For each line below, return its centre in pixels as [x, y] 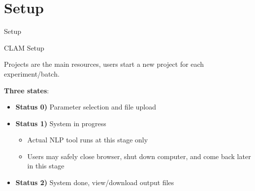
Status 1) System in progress [61, 123]
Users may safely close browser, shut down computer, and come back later [139, 156]
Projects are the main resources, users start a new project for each [104, 64]
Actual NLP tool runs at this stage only [88, 140]
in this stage [46, 166]
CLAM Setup [24, 47]
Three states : [27, 90]
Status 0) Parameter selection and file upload [86, 107]
